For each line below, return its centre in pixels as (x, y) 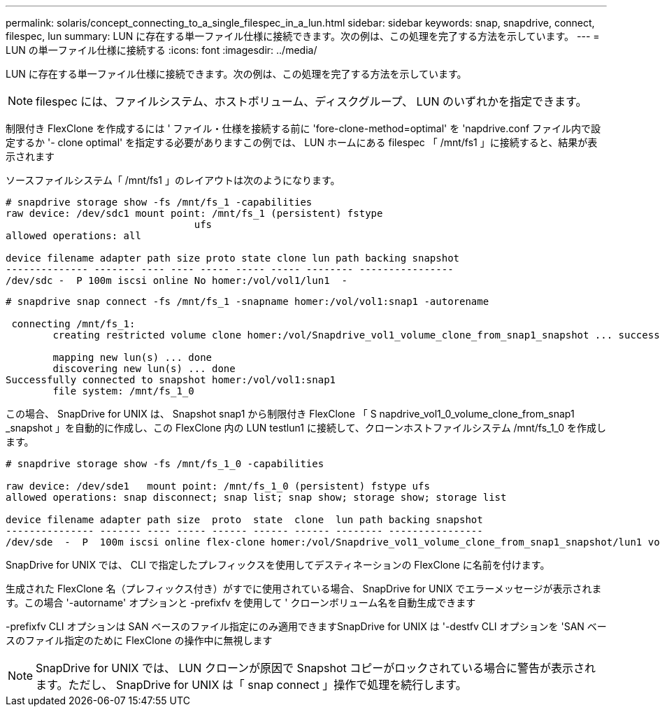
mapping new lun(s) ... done (132, 357)
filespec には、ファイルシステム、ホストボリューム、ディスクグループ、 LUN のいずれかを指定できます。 (311, 101)
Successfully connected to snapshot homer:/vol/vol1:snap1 (171, 380)
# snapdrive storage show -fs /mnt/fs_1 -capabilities (159, 202)
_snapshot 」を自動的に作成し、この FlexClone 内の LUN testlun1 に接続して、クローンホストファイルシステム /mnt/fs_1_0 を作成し (306, 428)
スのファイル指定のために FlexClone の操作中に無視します (139, 640)
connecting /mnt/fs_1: (73, 324)
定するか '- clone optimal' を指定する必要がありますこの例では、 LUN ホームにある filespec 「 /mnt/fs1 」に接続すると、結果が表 (302, 142)
